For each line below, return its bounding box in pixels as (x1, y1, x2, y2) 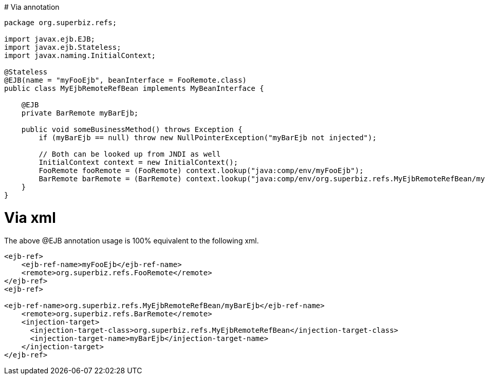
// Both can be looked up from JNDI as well (39, 150, 221, 158)
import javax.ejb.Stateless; (4, 43, 121, 51)
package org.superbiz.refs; (4, 18, 117, 27)
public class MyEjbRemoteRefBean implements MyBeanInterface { (4, 84, 264, 92)
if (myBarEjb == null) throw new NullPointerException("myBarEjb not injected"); (39, 134, 377, 142)
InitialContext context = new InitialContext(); (39, 158, 238, 166)
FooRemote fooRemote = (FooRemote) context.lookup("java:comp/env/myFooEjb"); (39, 166, 364, 175)
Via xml (4, 209, 56, 226)
